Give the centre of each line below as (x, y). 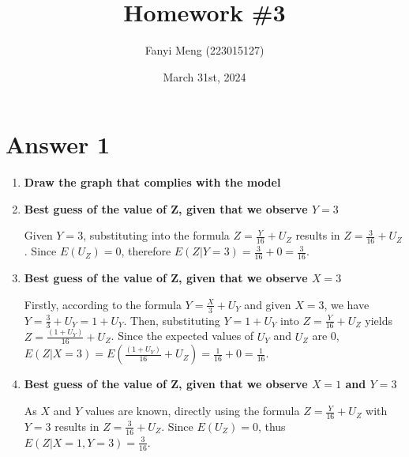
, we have (347, 304)
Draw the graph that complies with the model (152, 182)
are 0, (326, 336)
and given (268, 304)
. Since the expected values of (182, 336)
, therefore (146, 251)
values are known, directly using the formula (192, 411)
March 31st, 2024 (204, 76)
